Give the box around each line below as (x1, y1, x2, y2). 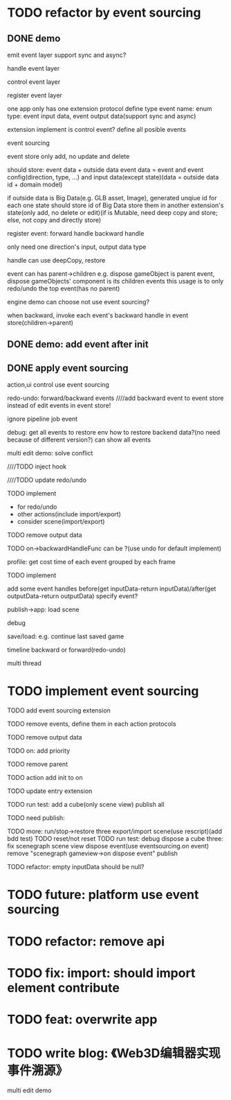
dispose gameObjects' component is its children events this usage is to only (7, 277, 224, 285)
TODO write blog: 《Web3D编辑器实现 (7, 1045, 221, 1061)
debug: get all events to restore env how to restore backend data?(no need (7, 428, 221, 437)
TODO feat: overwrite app (7, 1011, 158, 1027)
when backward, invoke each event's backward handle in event (7, 311, 189, 320)
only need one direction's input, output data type (7, 243, 147, 251)
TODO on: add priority (7, 747, 71, 755)
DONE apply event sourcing (7, 362, 129, 374)
